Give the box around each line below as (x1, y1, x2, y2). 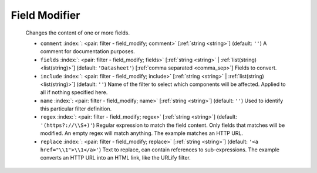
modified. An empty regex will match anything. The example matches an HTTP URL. (40, 130, 244, 137)
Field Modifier (11, 9, 80, 22)
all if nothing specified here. (40, 89, 108, 96)
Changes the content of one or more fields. (25, 29, 130, 36)
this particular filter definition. (40, 105, 112, 112)
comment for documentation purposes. (40, 48, 135, 55)
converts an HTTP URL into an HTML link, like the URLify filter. (40, 154, 191, 161)
